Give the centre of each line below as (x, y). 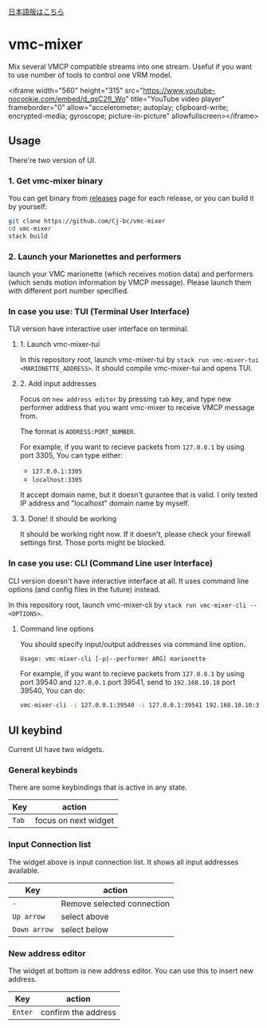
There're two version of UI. (53, 160)
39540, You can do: (52, 691)
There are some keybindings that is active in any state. (98, 787)
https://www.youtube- (179, 90)
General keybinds (43, 770)
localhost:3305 (57, 480)
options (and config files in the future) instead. (84, 589)
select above (85, 916)
